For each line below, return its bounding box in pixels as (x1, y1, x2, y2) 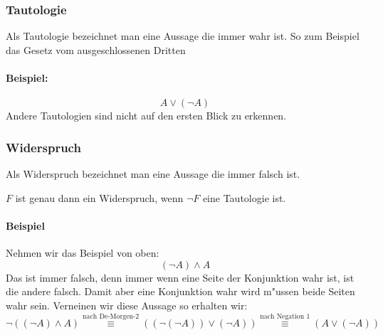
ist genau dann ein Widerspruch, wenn (15, 190, 184, 205)
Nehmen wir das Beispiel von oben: (6, 245, 159, 260)
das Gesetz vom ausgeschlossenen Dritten (6, 42, 186, 57)
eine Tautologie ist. (202, 190, 286, 205)
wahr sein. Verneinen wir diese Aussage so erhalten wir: (6, 297, 248, 312)
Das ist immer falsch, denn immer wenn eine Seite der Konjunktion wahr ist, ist (6, 270, 355, 285)
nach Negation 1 (260, 312, 310, 320)
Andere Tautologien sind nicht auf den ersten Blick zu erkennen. (6, 108, 287, 123)
